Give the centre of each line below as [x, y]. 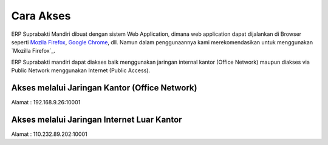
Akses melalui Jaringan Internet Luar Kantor [97, 119]
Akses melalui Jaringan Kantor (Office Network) [104, 88]
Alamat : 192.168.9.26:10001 [46, 103]
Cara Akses [41, 16]
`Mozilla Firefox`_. [33, 51]
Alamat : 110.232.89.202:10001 [49, 134]
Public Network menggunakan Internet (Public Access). [81, 70]
